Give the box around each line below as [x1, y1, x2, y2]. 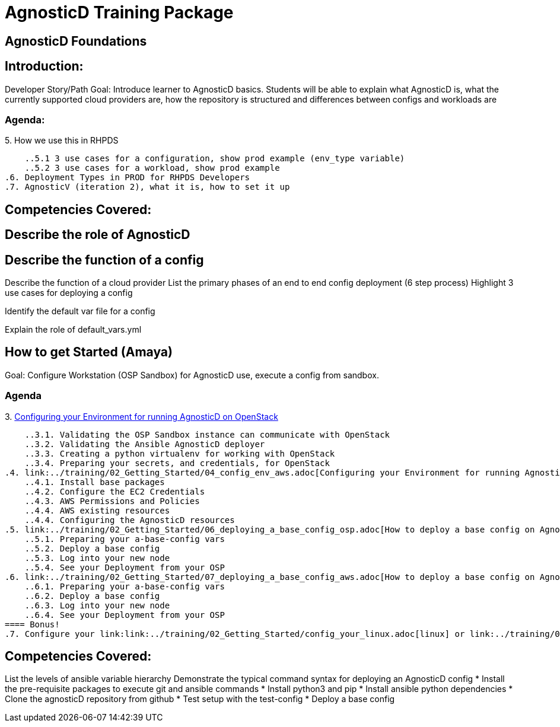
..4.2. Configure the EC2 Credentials [24, 486, 205, 496]
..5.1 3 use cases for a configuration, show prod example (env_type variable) [24, 154, 405, 164]
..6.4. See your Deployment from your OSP [24, 610, 225, 620]
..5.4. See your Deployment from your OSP [24, 562, 225, 572]
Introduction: [5, 59, 84, 74]
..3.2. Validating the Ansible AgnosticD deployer [24, 439, 265, 449]
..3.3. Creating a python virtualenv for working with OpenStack [24, 448, 335, 458]
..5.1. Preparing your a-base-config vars [24, 534, 225, 544]
